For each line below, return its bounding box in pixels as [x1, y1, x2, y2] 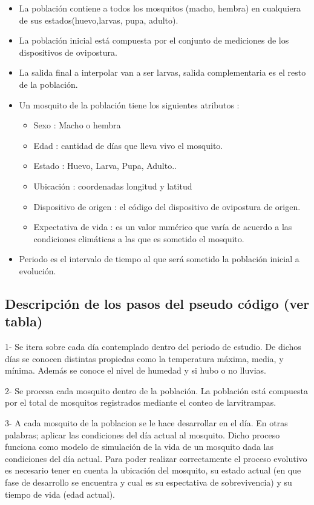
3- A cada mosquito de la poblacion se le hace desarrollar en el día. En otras [5, 417, 288, 429]
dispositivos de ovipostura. [19, 45, 117, 58]
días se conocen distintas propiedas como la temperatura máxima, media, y [5, 352, 284, 365]
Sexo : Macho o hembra [33, 119, 121, 131]
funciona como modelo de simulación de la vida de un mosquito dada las [5, 440, 273, 453]
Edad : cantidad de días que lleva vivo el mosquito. [33, 139, 223, 151]
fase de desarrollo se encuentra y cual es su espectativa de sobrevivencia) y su [5, 476, 292, 489]
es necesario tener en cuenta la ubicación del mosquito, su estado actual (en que [5, 464, 301, 477]
